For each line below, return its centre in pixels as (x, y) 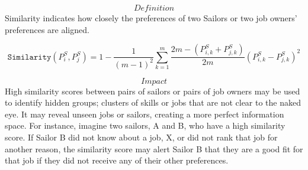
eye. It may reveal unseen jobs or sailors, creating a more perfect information (145, 114)
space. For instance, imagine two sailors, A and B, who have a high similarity (145, 125)
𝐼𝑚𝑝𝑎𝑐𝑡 (154, 81)
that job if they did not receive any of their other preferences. (117, 160)
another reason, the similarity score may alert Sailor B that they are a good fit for (154, 148)
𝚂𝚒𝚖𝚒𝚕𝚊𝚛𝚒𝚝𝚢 (29, 57)
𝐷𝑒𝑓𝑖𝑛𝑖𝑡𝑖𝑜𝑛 (154, 8)
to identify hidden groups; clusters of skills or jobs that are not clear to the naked (153, 102)
